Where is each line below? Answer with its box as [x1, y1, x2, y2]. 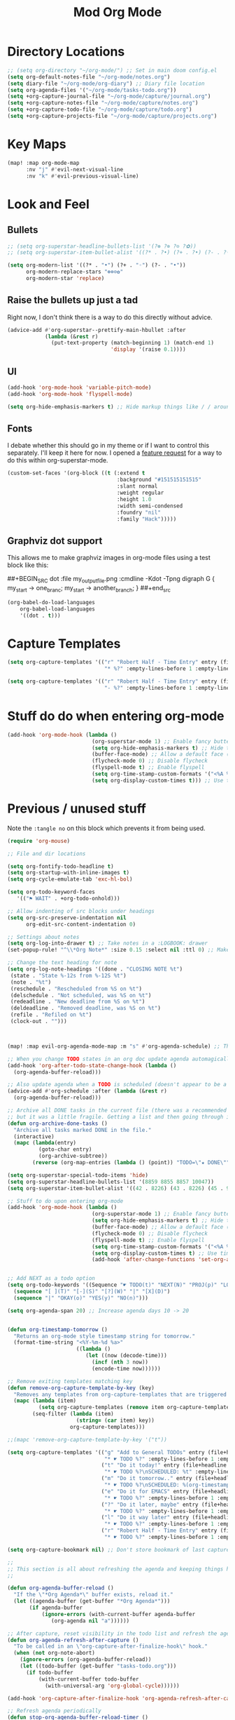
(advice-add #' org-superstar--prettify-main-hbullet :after [7, 326, 187, 333]
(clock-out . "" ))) [10, 1018, 68, 1025]
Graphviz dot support [7, 535, 103, 547]
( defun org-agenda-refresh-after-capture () [7, 1636, 139, 1644]
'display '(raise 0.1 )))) [111, 346, 187, 353]
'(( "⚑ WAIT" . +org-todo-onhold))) [16, 895, 120, 902]
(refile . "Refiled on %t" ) [10, 1011, 92, 1018]
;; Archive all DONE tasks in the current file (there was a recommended [7, 1107, 227, 1114]
